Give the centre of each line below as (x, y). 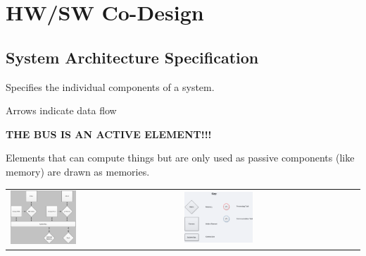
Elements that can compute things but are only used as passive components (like (180, 158)
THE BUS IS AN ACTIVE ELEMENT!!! (109, 134)
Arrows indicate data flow (61, 110)
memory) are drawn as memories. (78, 171)
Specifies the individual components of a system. (110, 86)
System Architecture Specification (132, 57)
